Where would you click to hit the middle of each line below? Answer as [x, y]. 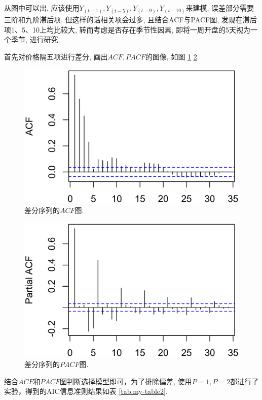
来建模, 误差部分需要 [220, 8]
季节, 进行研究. [35, 39]
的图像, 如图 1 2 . [172, 56]
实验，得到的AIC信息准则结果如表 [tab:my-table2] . [86, 391]
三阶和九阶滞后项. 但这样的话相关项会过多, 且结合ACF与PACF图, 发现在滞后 [130, 20]
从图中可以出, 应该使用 [42, 8]
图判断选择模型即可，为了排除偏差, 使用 [126, 381]
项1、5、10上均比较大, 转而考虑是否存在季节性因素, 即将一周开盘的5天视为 [127, 29]
